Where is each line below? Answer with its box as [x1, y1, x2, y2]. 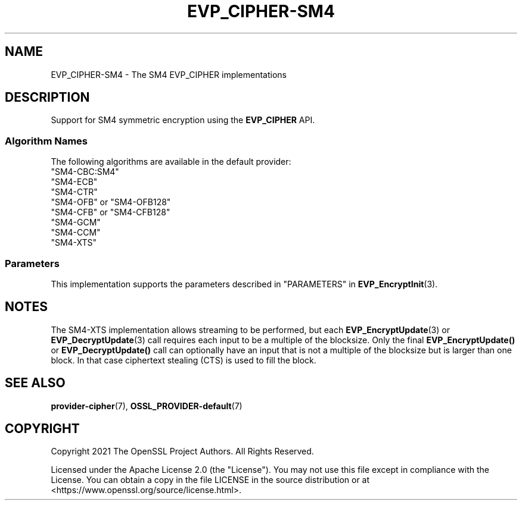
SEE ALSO [5, 375, 66, 391]
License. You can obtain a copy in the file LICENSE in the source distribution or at [51, 475, 370, 485]
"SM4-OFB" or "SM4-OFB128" [51, 197, 171, 208]
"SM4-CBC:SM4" [51, 167, 119, 177]
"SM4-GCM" [51, 217, 101, 228]
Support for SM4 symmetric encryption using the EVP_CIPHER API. [51, 115, 315, 126]
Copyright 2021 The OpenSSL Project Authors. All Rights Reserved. [51, 446, 314, 457]
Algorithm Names [5, 134, 88, 147]
